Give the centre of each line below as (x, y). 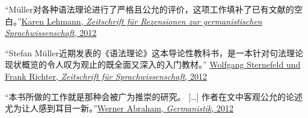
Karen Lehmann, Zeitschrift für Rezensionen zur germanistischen (142, 21)
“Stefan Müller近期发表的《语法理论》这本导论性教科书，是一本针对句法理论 (154, 52)
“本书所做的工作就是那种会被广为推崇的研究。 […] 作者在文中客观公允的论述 (154, 96)
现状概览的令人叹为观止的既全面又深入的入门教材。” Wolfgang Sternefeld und (153, 64)
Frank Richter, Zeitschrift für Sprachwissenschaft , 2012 (106, 76)
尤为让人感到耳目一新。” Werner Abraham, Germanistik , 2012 (119, 108)
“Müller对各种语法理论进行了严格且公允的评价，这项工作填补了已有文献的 (149, 9)
